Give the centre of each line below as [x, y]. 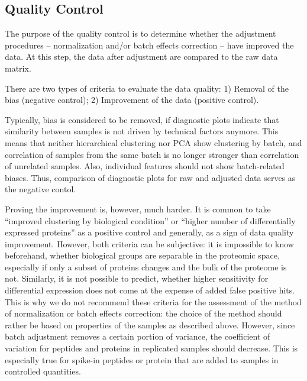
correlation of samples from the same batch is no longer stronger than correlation [152, 154]
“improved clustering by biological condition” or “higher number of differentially [150, 220]
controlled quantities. [43, 371]
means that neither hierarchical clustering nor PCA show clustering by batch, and [153, 142]
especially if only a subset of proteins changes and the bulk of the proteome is [146, 267]
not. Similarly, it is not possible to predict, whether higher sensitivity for [137, 278]
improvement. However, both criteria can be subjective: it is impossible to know [149, 243]
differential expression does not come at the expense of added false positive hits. [150, 290]
